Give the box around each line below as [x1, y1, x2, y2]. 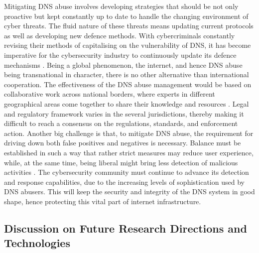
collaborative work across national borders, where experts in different [4, 89, 215, 99]
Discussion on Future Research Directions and [4, 220, 247, 236]
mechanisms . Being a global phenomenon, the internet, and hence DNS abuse [4, 59, 243, 70]
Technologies [4, 235, 70, 251]
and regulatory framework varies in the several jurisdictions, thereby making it [4, 108, 244, 119]
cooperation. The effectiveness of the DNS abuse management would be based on [4, 79, 252, 89]
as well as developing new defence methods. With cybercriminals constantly [4, 30, 235, 40]
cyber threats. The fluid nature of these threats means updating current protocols [4, 20, 254, 31]
